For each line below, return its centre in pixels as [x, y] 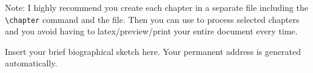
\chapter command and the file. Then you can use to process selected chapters [152, 19]
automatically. [31, 63]
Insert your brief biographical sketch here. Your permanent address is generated [153, 51]
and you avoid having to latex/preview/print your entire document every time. [151, 31]
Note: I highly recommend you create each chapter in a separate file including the [156, 7]
